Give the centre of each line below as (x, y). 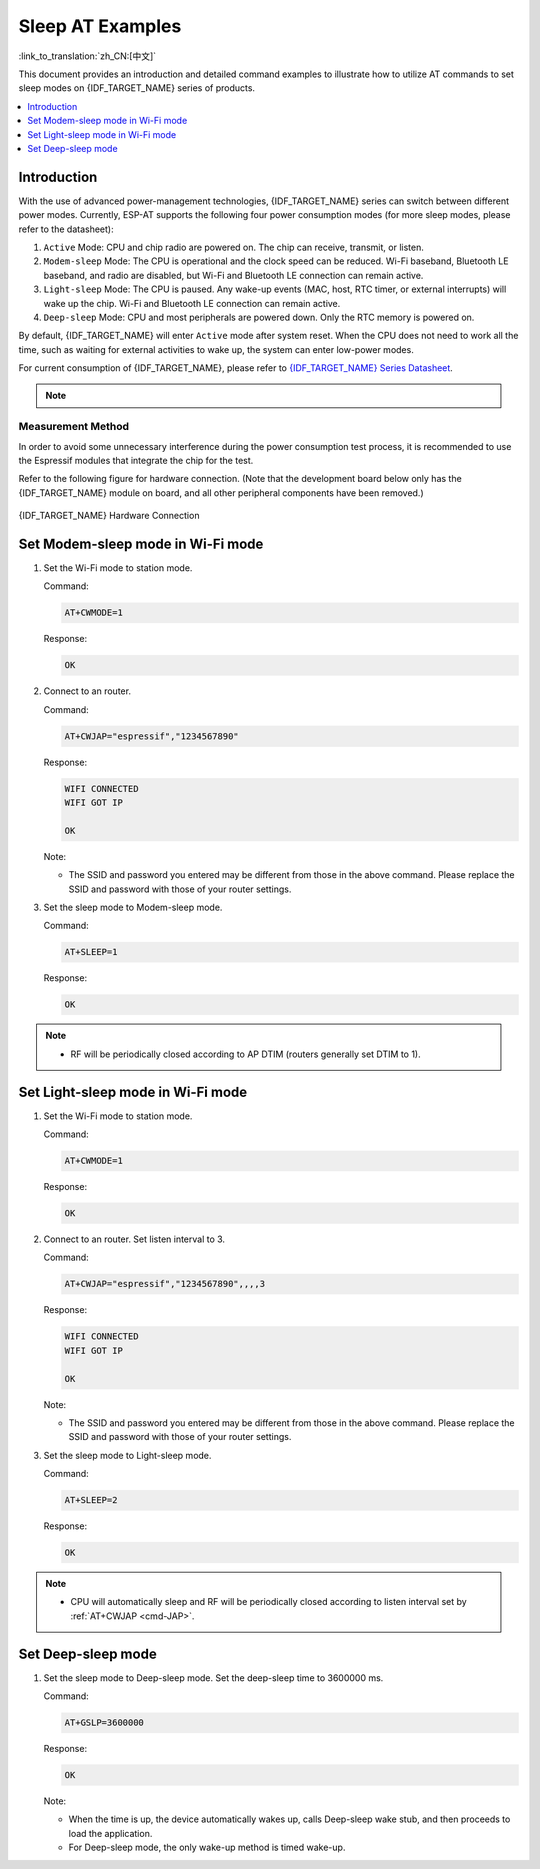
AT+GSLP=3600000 (104, 1723)
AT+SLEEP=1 (91, 952)
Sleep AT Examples (100, 26)
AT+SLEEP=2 (91, 1500)
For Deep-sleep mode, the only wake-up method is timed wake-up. (207, 1847)
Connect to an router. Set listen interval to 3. (134, 1239)
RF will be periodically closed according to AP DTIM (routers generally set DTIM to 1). (245, 1054)
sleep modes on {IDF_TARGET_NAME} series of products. (136, 88)
